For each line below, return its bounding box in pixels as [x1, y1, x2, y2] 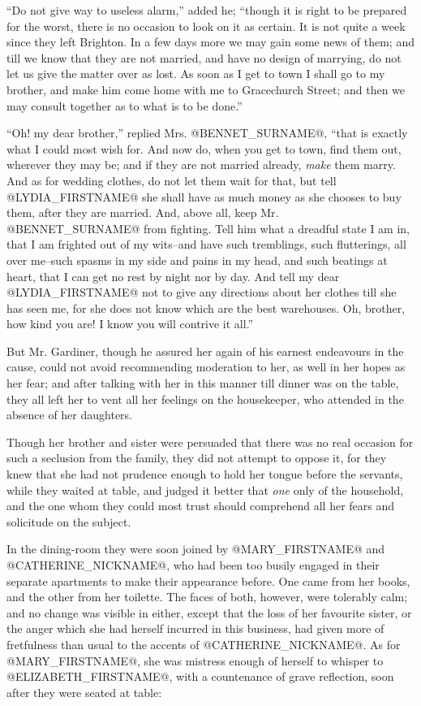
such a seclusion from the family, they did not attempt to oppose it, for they [6, 449, 387, 466]
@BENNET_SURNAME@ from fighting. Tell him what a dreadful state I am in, [6, 219, 410, 236]
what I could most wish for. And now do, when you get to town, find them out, [6, 140, 402, 157]
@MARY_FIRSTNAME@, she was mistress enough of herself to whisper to [6, 652, 384, 669]
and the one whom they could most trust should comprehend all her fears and [6, 497, 395, 514]
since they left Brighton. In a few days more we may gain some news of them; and [6, 33, 415, 50]
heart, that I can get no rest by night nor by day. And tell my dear [6, 267, 340, 284]
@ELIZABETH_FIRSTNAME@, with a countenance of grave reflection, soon [6, 668, 394, 685]
